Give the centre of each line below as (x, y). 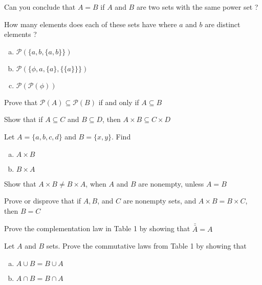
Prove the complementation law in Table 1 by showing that (97, 228)
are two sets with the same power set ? (197, 7)
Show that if (24, 119)
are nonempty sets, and (160, 201)
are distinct (223, 24)
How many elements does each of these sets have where (91, 24)
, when (96, 183)
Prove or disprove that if (43, 201)
